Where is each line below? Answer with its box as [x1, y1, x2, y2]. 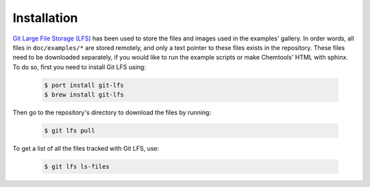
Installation [12, 10, 78, 25]
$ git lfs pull [44, 127, 95, 135]
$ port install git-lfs [44, 81, 125, 89]
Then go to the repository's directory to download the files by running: [12, 108, 212, 116]
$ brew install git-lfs [44, 91, 125, 99]
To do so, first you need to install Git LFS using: [12, 62, 147, 71]
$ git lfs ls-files [44, 163, 110, 171]
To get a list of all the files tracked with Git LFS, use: [12, 145, 160, 153]
